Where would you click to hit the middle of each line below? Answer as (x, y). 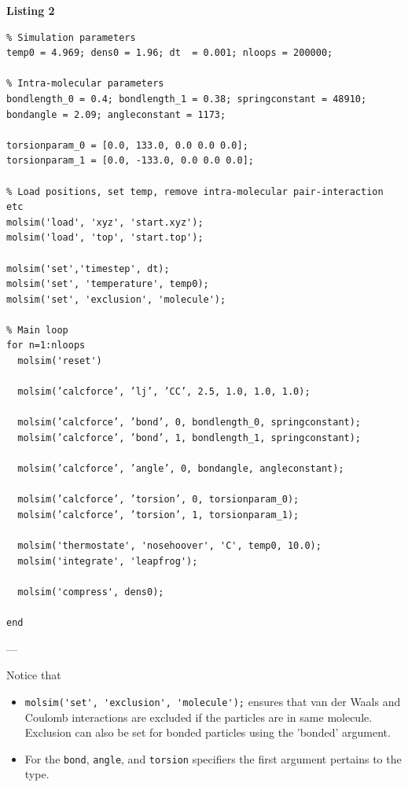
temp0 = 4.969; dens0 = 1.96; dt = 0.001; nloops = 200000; (170, 53)
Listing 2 (31, 10)
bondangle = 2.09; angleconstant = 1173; (116, 114)
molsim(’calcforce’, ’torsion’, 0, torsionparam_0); (158, 500)
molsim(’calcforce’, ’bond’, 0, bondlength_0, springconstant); (189, 423)
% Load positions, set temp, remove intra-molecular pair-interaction (195, 191)
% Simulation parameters (71, 37)
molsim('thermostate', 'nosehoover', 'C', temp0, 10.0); (169, 546)
